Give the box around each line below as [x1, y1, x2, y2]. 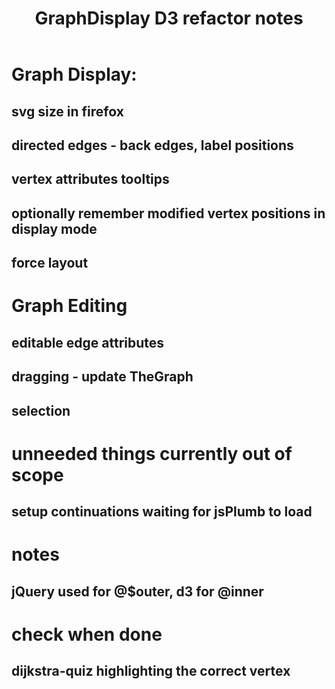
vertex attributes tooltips [11, 171, 170, 188]
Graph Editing [11, 295, 128, 317]
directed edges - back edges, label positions [11, 137, 294, 154]
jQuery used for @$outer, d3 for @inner [11, 583, 264, 600]
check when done [11, 623, 163, 646]
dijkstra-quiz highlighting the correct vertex [11, 663, 291, 680]
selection [11, 402, 71, 419]
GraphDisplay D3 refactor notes [34, 7, 304, 30]
